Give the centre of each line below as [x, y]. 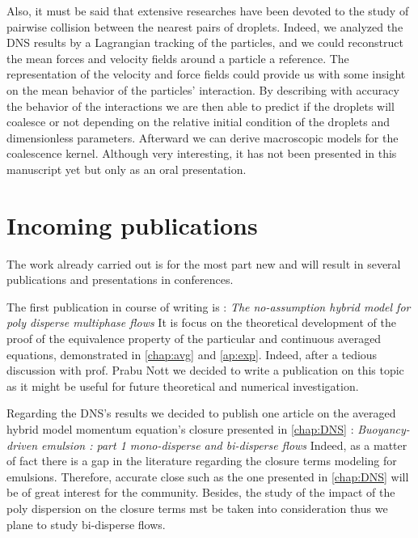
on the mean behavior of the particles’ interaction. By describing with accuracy [203, 89]
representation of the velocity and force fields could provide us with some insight [206, 74]
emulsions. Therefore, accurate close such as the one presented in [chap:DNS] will [208, 476]
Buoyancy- [384, 429]
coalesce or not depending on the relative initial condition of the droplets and [198, 122]
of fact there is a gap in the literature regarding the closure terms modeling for [202, 461]
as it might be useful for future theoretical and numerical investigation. [183, 385]
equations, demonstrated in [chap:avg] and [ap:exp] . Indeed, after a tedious [192, 354]
